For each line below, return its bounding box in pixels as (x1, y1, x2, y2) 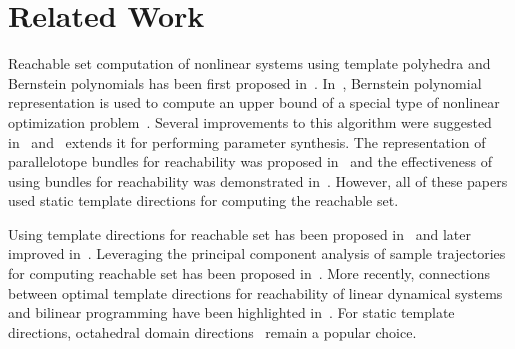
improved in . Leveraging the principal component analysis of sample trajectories (8, 243, 506, 264)
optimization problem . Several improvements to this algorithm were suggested (8, 111, 492, 132)
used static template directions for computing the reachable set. (8, 190, 399, 211)
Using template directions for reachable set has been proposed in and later (8, 223, 471, 244)
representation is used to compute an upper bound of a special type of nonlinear (8, 92, 500, 113)
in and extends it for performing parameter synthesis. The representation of (8, 131, 486, 152)
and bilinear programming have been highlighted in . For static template (8, 302, 455, 323)
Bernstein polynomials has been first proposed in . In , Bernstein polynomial (8, 72, 482, 93)
